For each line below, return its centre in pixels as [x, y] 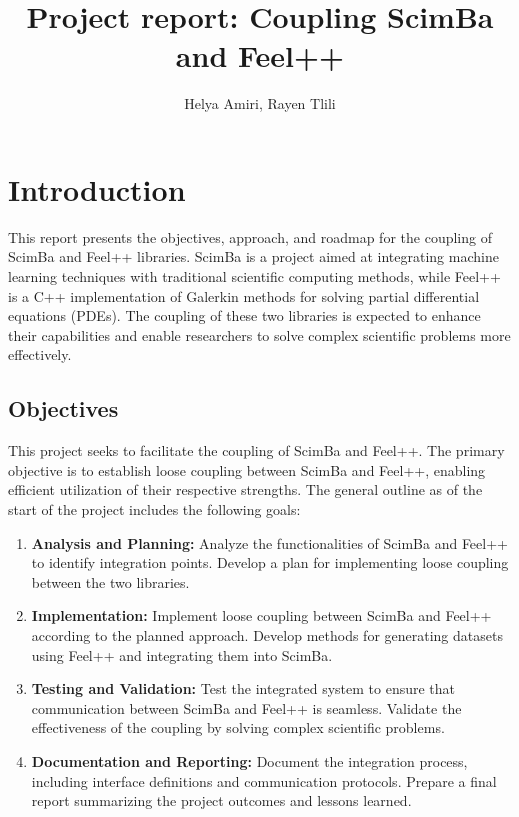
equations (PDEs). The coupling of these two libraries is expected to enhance [244, 315]
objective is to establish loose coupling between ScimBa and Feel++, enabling [247, 469]
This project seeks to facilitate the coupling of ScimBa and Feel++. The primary [256, 450]
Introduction [97, 188]
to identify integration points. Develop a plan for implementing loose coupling [270, 562]
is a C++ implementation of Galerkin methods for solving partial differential [244, 295]
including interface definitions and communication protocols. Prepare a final [264, 780]
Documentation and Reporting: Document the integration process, [249, 760]
